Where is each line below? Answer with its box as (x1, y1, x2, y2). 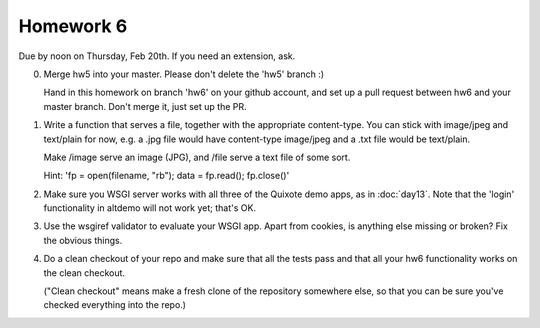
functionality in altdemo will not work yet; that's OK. (43, 202, 257, 214)
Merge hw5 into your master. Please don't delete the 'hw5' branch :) (43, 68, 325, 80)
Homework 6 (18, 15, 128, 37)
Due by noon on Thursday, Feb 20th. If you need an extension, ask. (18, 50, 296, 62)
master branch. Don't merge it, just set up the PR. (43, 100, 247, 112)
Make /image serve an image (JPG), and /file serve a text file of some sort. (43, 151, 351, 163)
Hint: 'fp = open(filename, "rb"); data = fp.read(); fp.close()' (43, 170, 290, 182)
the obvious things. (43, 234, 123, 246)
